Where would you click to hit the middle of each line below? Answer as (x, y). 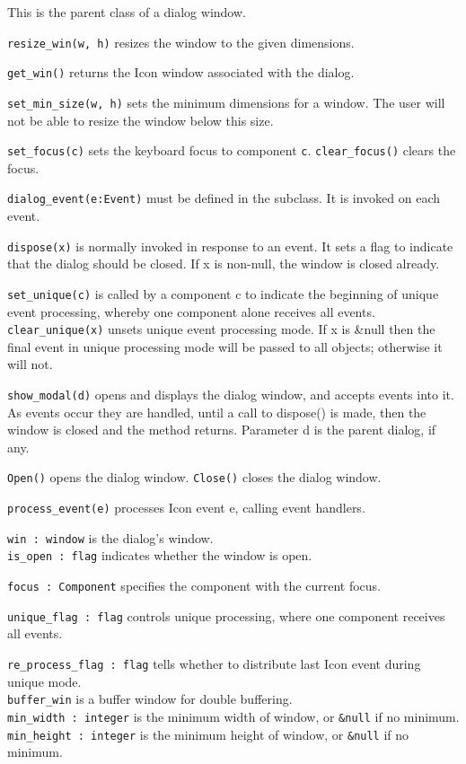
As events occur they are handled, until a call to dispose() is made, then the (217, 412)
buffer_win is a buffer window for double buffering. (150, 699)
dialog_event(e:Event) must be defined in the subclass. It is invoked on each (224, 198)
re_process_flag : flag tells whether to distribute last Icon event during (214, 663)
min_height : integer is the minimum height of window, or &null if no (208, 734)
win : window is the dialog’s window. (110, 537)
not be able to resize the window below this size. (141, 120)
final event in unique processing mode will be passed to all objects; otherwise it (225, 346)
